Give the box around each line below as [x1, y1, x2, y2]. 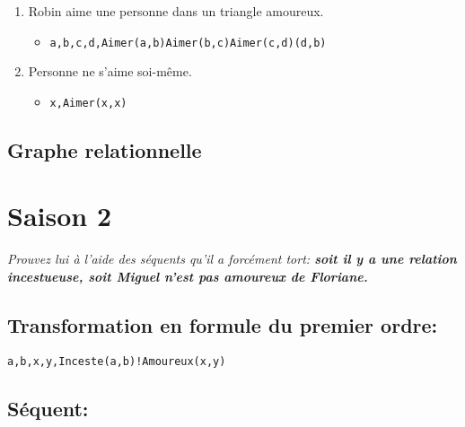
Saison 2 [7, 197, 112, 234]
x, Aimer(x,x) [49, 96, 127, 109]
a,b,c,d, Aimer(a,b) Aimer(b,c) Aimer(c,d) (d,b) [49, 36, 327, 49]
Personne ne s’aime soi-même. [28, 62, 192, 81]
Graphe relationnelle [7, 135, 202, 163]
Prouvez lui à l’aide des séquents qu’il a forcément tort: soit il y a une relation [7, 249, 457, 268]
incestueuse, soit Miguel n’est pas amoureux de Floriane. [7, 267, 368, 285]
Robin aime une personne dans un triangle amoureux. [28, 2, 324, 20]
